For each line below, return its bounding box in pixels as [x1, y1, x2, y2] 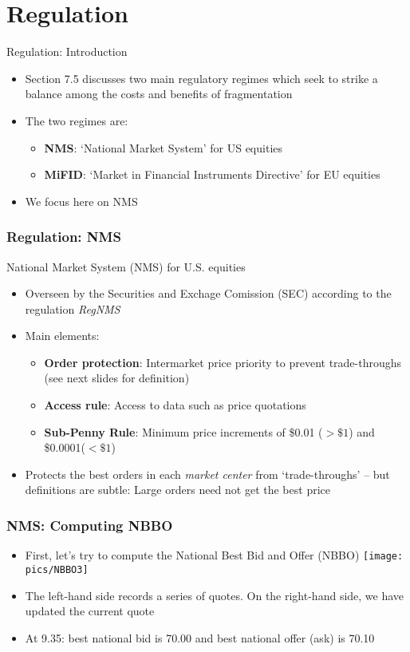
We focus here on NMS [25, 192, 138, 209]
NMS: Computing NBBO [6, 515, 173, 535]
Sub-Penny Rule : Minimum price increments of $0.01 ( [44, 423, 323, 440]
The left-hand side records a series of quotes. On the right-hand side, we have [25, 587, 404, 603]
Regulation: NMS [6, 227, 121, 247]
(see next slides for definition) [44, 369, 190, 386]
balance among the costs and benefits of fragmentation [25, 85, 293, 102]
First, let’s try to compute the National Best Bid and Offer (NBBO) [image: [25, 547, 404, 563]
